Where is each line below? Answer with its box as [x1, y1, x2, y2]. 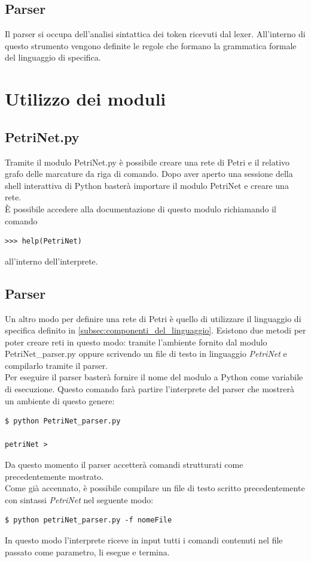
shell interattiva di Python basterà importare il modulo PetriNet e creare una [5, 179, 289, 191]
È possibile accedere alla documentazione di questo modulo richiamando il [5, 202, 276, 215]
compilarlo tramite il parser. [5, 359, 108, 371]
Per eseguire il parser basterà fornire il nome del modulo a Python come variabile [5, 371, 303, 383]
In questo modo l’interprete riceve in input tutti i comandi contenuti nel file [5, 534, 283, 546]
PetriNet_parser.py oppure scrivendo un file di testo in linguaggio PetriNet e [5, 347, 287, 360]
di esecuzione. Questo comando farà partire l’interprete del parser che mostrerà [5, 383, 295, 395]
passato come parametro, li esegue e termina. [5, 545, 170, 558]
